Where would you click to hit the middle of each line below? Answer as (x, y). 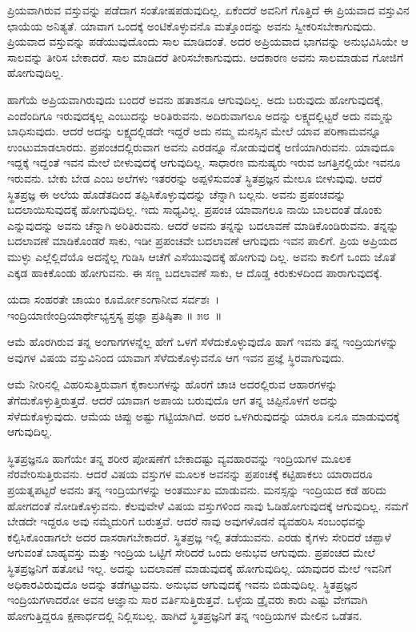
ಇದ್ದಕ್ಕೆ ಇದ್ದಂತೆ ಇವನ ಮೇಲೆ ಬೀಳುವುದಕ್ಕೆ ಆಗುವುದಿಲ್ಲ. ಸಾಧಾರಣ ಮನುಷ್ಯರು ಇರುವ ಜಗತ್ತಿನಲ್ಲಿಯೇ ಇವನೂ (204, 162)
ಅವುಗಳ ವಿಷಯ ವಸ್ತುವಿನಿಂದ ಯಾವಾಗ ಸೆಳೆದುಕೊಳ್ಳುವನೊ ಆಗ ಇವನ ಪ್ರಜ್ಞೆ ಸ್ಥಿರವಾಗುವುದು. (176, 357)
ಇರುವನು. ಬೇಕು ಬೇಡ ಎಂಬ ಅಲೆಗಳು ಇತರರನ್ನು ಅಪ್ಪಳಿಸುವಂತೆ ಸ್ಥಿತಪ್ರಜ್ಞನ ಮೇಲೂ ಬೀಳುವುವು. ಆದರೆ (195, 177)
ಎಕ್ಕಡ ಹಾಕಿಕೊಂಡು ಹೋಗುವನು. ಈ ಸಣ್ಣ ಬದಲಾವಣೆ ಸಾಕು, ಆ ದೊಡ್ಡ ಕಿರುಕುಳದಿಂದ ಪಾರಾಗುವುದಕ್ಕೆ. (195, 272)
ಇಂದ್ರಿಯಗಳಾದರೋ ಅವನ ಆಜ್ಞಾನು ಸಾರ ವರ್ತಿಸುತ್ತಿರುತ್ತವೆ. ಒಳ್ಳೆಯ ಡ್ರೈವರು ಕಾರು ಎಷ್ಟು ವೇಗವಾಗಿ (188, 600)
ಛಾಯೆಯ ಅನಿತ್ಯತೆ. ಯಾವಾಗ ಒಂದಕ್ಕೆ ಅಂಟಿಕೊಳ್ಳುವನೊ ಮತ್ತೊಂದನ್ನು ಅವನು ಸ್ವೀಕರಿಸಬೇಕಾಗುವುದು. (192, 25)
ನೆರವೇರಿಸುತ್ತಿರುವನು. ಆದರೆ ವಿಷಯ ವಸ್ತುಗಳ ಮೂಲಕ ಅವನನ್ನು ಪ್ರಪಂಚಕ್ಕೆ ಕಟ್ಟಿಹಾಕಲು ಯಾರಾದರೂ (190, 474)
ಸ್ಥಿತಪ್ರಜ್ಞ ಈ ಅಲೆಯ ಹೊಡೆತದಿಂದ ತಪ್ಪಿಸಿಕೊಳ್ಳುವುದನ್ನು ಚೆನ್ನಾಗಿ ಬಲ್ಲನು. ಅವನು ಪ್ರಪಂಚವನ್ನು (177, 193)
